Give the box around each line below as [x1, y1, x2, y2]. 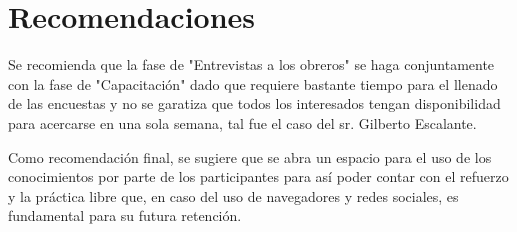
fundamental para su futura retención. [8, 205, 242, 226]
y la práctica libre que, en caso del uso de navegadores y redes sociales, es [8, 185, 459, 206]
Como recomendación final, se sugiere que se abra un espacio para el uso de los [8, 146, 492, 167]
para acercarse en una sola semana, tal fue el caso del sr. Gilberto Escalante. [8, 112, 477, 133]
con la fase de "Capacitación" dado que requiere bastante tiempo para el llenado [8, 73, 498, 94]
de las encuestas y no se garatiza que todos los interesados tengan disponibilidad [8, 93, 501, 114]
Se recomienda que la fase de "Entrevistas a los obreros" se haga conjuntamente [8, 54, 495, 75]
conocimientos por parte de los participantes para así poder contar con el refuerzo [8, 166, 509, 187]
